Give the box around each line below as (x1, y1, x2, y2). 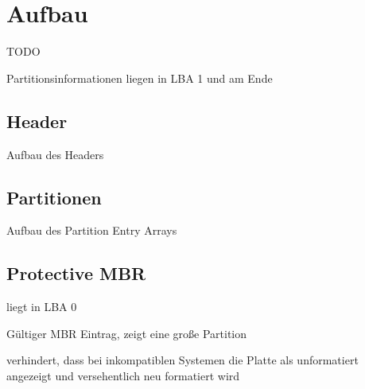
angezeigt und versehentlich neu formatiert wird (6, 367, 240, 383)
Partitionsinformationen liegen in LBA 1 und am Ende (6, 69, 273, 86)
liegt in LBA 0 (6, 298, 77, 315)
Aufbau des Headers (6, 146, 104, 162)
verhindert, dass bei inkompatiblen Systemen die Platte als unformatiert (6, 352, 359, 368)
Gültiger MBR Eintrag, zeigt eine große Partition (6, 325, 247, 341)
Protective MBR (6, 261, 146, 286)
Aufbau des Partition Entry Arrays (6, 222, 177, 239)
